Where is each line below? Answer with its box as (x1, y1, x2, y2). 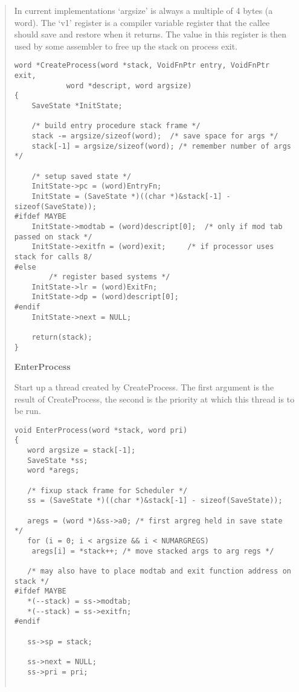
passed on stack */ (14, 232, 92, 241)
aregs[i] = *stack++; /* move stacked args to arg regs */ (31, 546, 274, 555)
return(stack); (31, 333, 92, 342)
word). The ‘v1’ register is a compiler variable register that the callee (14, 16, 270, 28)
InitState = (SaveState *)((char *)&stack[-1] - (31, 192, 231, 201)
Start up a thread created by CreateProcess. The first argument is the (14, 381, 274, 393)
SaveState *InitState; (31, 102, 123, 110)
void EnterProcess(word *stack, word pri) (14, 425, 188, 435)
